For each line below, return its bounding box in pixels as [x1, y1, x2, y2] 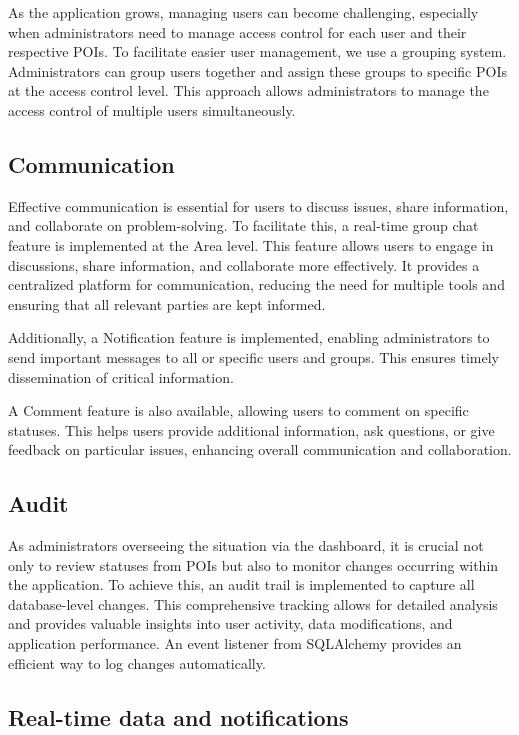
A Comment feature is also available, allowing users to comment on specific [8, 400, 469, 421]
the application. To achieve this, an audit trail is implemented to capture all [8, 574, 475, 595]
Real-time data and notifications [8, 701, 349, 732]
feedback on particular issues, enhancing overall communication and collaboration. [8, 439, 512, 460]
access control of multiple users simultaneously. [8, 99, 296, 120]
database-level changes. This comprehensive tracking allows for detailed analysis [8, 593, 498, 614]
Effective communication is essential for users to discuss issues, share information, [8, 195, 509, 216]
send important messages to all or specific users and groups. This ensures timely [8, 346, 499, 367]
